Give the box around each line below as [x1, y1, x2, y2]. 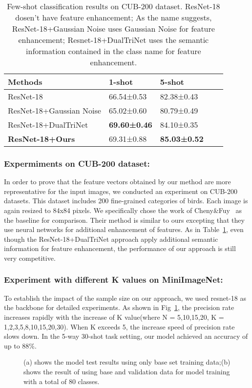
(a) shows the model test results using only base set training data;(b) [23, 357, 231, 367]
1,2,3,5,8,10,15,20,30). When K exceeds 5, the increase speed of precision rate [4, 321, 235, 331]
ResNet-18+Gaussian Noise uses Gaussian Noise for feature [12, 23, 215, 34]
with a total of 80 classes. [23, 376, 100, 386]
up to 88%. [4, 340, 37, 350]
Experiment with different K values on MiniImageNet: [4, 273, 223, 286]
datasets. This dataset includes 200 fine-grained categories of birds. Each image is [4, 195, 248, 206]
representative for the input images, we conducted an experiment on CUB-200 [4, 186, 238, 196]
